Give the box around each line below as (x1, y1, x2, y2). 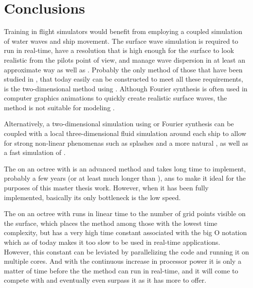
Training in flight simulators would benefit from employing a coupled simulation (4, 26, 243, 36)
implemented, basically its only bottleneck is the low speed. (4, 192, 181, 202)
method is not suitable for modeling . (4, 102, 115, 112)
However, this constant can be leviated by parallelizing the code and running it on (4, 246, 249, 256)
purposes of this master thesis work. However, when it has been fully (4, 183, 209, 193)
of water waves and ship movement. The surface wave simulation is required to (4, 35, 238, 46)
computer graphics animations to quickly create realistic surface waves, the (4, 93, 227, 103)
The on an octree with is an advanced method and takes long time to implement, (4, 163, 246, 173)
